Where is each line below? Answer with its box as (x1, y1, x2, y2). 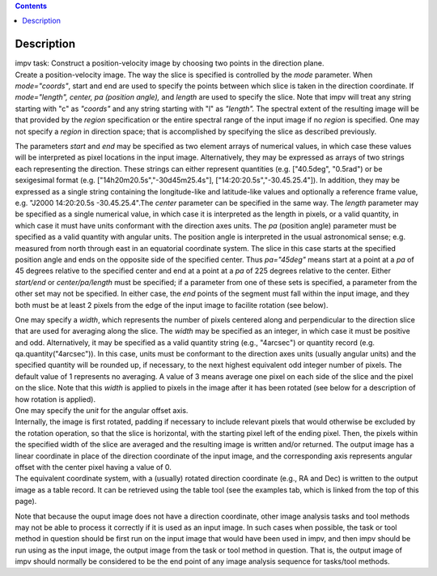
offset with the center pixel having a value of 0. (15, 462, 172, 471)
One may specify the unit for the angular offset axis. (15, 406, 189, 416)
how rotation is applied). (15, 394, 96, 404)
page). (15, 497, 37, 506)
